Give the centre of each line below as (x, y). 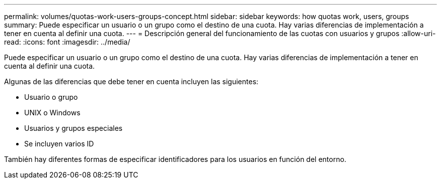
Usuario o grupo (51, 97)
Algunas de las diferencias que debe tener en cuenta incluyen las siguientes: (131, 81)
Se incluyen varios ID (59, 144)
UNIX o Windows (52, 113)
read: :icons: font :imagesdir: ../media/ (67, 42)
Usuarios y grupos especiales (73, 128)
